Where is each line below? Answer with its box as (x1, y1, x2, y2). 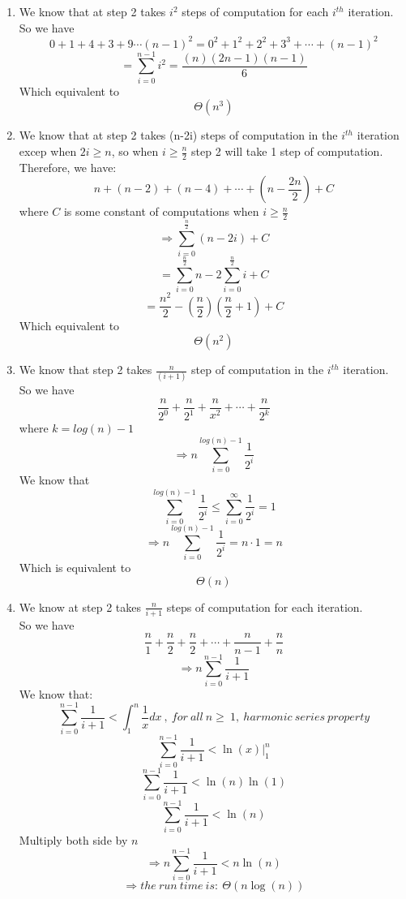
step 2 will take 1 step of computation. (191, 143, 383, 159)
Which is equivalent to (19, 558, 131, 575)
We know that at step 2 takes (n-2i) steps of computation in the (19, 127, 338, 144)
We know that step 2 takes (19, 361, 152, 378)
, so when (111, 143, 159, 159)
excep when (19, 143, 77, 159)
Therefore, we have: (19, 158, 117, 175)
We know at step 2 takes (19, 598, 142, 615)
